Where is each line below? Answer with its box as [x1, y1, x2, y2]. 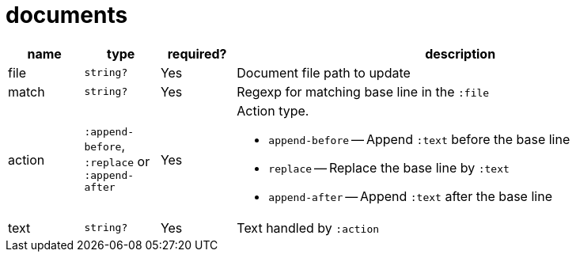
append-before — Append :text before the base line [268, 131, 570, 147]
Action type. [237, 102, 309, 119]
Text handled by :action [237, 219, 380, 236]
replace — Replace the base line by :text [268, 159, 510, 176]
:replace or [84, 154, 150, 170]
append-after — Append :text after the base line [268, 188, 552, 204]
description [425, 45, 496, 62]
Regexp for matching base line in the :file [237, 83, 490, 100]
